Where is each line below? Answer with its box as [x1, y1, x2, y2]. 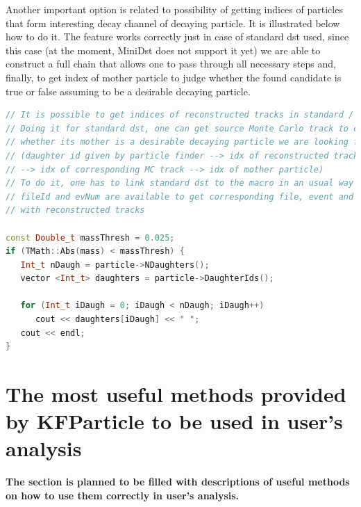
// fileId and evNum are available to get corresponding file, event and [6, 191, 354, 202]
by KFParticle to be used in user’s [6, 407, 343, 435]
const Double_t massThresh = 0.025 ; [6, 232, 175, 243]
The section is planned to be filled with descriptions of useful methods [6, 474, 350, 489]
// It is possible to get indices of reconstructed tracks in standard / [6, 110, 354, 120]
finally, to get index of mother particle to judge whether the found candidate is [6, 70, 342, 84]
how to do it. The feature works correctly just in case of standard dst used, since [6, 29, 349, 44]
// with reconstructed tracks [6, 205, 145, 216]
